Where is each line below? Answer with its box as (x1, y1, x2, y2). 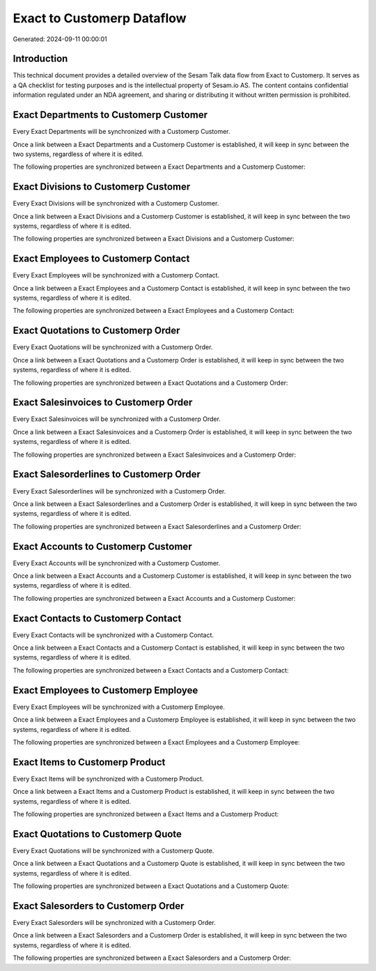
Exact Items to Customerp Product (13, 756, 166, 768)
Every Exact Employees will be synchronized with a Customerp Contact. (13, 271, 219, 280)
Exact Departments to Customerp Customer (13, 109, 208, 121)
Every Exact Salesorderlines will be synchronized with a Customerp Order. (13, 487, 226, 495)
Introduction (13, 53, 68, 65)
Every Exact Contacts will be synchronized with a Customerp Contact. (13, 631, 214, 639)
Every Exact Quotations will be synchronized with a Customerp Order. (13, 343, 213, 351)
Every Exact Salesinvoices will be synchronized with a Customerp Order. (13, 415, 221, 423)
